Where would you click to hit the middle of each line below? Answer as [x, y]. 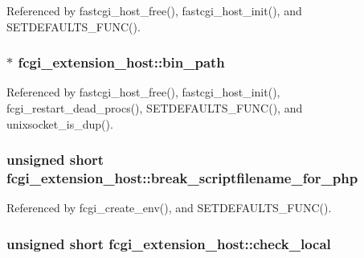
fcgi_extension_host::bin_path [121, 62]
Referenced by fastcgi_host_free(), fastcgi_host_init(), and [154, 10]
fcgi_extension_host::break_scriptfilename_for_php [182, 178]
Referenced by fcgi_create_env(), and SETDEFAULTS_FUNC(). [169, 208]
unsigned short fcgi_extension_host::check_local [169, 243]
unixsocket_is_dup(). [60, 123]
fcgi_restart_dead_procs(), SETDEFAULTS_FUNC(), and [155, 108]
